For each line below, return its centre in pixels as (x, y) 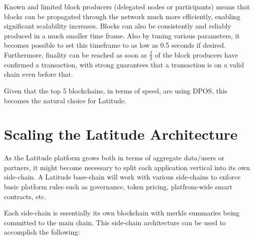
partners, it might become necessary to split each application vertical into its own (127, 167)
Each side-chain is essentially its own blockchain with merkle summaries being (122, 213)
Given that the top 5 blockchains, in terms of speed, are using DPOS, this (116, 90)
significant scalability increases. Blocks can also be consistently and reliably (118, 26)
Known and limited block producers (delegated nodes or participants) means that (127, 6)
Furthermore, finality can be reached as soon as (76, 54)
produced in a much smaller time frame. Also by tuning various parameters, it (122, 35)
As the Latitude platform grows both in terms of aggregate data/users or (114, 158)
